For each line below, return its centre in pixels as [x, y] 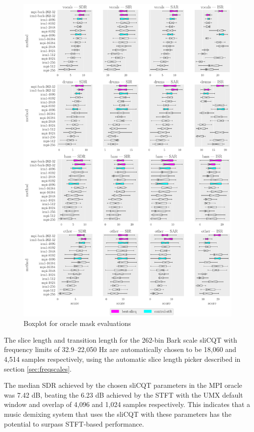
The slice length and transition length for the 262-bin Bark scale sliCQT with [121, 339]
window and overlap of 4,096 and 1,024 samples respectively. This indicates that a [127, 404]
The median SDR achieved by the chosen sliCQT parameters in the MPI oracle [123, 385]
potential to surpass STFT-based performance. [74, 423]
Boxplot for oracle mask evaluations [77, 323]
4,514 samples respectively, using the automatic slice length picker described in [122, 359]
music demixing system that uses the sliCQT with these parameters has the [118, 414]
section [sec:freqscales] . [38, 368]
